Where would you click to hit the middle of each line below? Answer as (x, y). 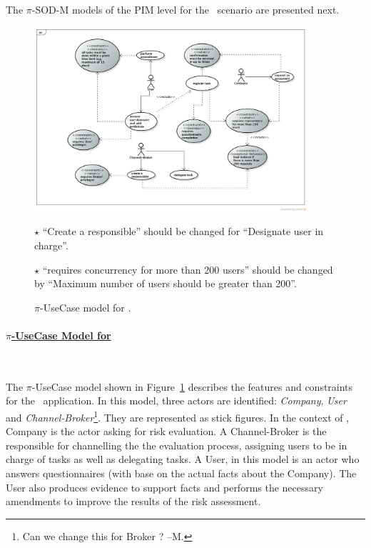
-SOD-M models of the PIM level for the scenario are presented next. (185, 9)
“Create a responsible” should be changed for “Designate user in (183, 231)
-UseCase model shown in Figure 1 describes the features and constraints (192, 386)
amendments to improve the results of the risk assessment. (133, 501)
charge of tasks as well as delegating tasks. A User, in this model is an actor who (183, 459)
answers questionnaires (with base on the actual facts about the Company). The (181, 473)
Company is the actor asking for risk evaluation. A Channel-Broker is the (166, 431)
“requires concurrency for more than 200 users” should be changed (188, 269)
